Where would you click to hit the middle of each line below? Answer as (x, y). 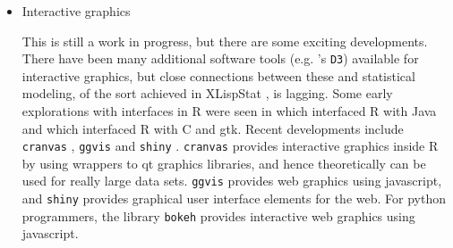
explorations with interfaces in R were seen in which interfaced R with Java (229, 111)
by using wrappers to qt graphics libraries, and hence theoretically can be (224, 163)
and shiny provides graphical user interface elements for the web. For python (234, 198)
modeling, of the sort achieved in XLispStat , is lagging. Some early (207, 93)
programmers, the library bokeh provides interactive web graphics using (218, 215)
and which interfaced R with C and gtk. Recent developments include (213, 128)
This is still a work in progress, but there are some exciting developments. (225, 41)
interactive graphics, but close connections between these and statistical (218, 75)
